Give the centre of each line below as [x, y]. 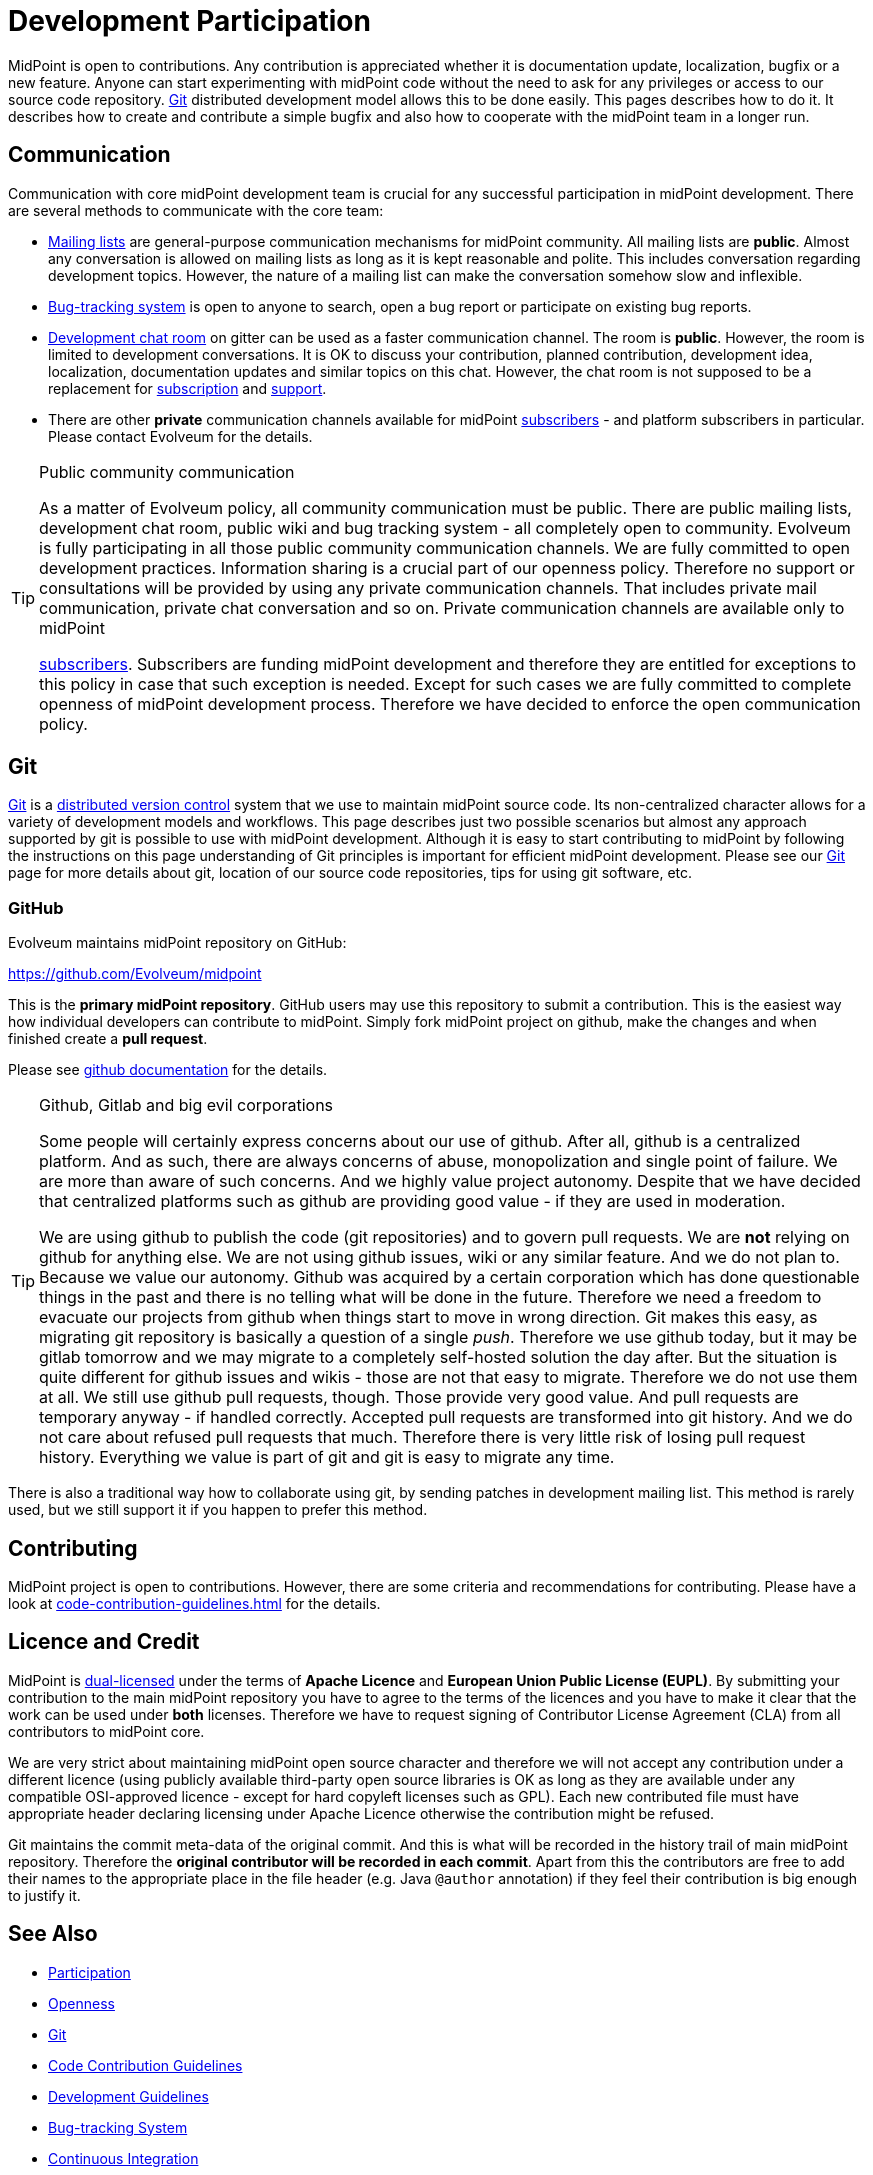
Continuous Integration [123, 2158]
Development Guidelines [128, 2096]
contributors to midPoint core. [106, 1731]
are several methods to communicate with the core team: [196, 210]
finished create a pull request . [108, 1039]
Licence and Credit [104, 1642]
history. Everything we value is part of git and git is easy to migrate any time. [327, 1457]
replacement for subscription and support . [187, 388]
